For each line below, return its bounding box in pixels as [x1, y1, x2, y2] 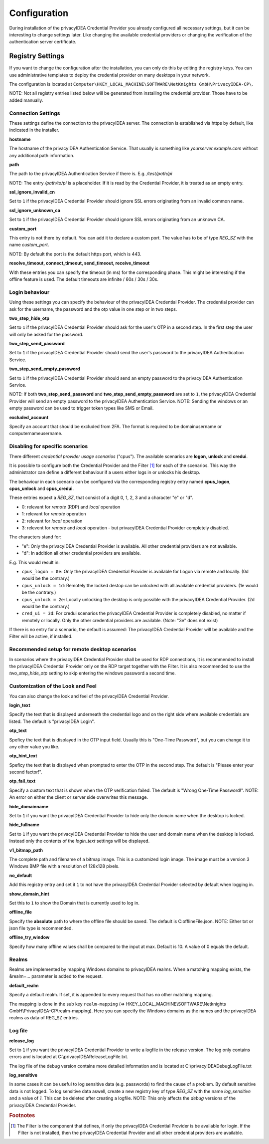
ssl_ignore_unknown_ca [9, 207, 61, 213]
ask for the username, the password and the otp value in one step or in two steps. [9, 306, 177, 312]
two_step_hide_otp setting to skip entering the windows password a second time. [9, 670, 176, 676]
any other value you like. [9, 743, 60, 749]
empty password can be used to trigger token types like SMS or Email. [9, 405, 154, 411]
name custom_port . [9, 242, 49, 248]
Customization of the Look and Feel [9, 683, 97, 689]
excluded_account [9, 414, 49, 420]
